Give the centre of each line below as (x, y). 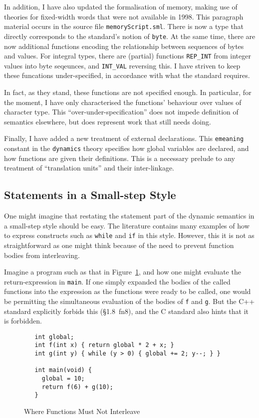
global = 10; (63, 379)
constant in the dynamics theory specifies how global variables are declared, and (127, 148)
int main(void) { (63, 370)
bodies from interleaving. (42, 255)
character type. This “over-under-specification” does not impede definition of (121, 112)
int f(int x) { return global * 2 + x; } (104, 345)
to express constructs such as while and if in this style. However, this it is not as (129, 235)
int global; (54, 337)
